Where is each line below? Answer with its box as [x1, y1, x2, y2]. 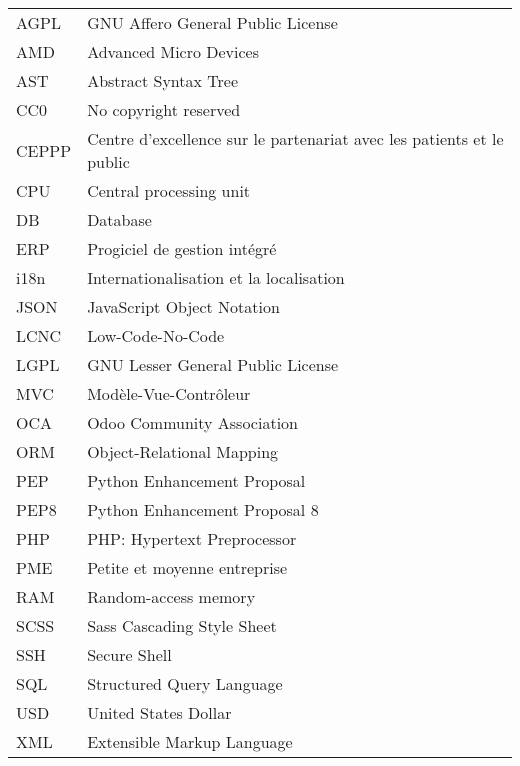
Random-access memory [87, 585, 256, 609]
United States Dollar [87, 701, 232, 725]
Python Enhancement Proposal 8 [87, 498, 319, 522]
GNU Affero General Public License [87, 11, 338, 35]
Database [87, 208, 152, 232]
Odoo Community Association [87, 411, 298, 435]
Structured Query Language [87, 672, 283, 696]
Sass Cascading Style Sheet [87, 614, 277, 638]
